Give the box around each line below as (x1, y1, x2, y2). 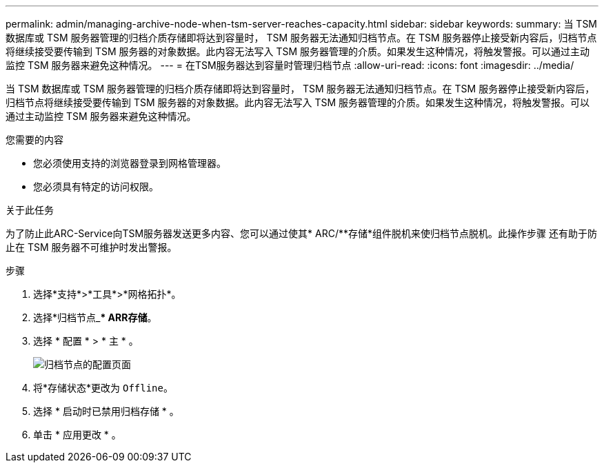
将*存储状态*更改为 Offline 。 (33, 382, 173, 394)
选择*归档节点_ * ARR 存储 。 (33, 312, 157, 323)
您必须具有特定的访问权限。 (33, 181, 159, 192)
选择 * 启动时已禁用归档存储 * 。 (33, 405, 179, 417)
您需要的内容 (6, 134, 63, 145)
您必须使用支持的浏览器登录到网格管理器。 (33, 157, 226, 169)
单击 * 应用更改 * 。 (33, 429, 121, 440)
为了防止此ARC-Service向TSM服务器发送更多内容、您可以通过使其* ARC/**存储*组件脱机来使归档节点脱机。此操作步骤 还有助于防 (6, 227, 597, 239)
